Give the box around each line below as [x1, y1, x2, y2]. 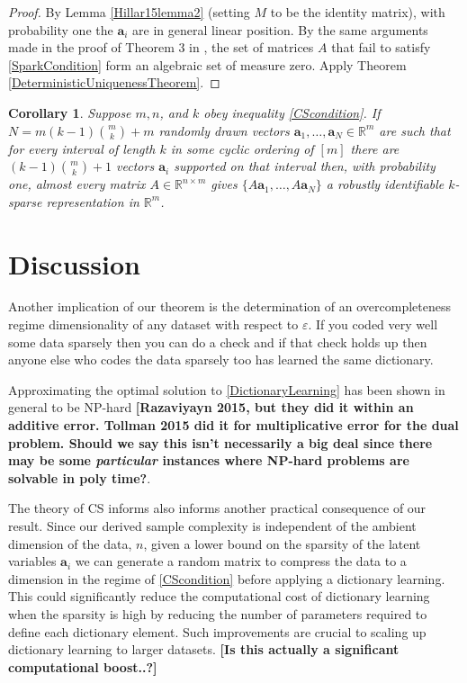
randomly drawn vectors [158, 121, 290, 139]
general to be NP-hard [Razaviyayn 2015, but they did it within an [8, 398, 414, 417]
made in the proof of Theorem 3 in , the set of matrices [8, 38, 314, 57]
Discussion [8, 245, 140, 282]
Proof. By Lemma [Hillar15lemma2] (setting [8, 3, 250, 21]
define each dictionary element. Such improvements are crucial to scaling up [8, 622, 427, 641]
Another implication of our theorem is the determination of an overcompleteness [8, 297, 451, 316]
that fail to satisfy [331, 38, 431, 57]
